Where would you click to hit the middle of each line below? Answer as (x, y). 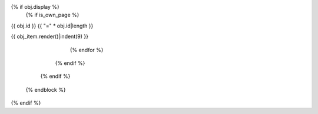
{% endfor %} (87, 50)
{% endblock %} (46, 89)
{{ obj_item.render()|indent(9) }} (49, 37)
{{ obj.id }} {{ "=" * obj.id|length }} (52, 26)
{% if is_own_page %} (52, 15)
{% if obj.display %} (35, 7)
